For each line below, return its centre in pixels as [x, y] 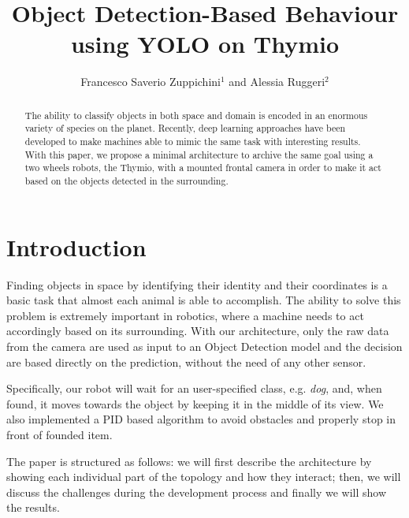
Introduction [76, 246]
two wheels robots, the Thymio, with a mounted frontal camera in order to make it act [203, 168]
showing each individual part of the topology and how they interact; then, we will [204, 477]
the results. [33, 507]
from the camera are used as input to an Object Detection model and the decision [204, 346]
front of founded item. [59, 434]
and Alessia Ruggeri [277, 82]
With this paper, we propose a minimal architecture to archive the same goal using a [199, 154]
